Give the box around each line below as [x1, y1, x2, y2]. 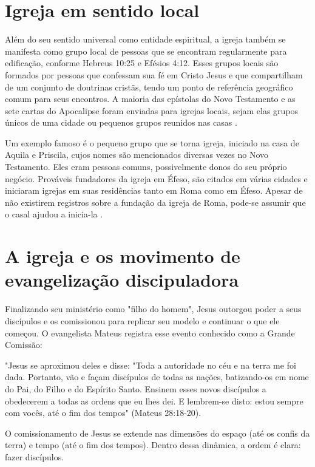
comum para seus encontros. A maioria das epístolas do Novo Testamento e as [5, 92, 296, 105]
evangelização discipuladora [5, 267, 239, 292]
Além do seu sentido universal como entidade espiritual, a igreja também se [5, 33, 286, 46]
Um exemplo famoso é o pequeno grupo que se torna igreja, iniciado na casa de [5, 136, 299, 149]
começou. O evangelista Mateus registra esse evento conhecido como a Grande [5, 326, 295, 339]
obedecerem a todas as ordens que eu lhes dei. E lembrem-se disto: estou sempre [5, 394, 303, 407]
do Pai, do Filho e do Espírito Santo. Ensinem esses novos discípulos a [5, 382, 266, 395]
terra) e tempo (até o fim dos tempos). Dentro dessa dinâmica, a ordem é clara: [5, 438, 301, 451]
